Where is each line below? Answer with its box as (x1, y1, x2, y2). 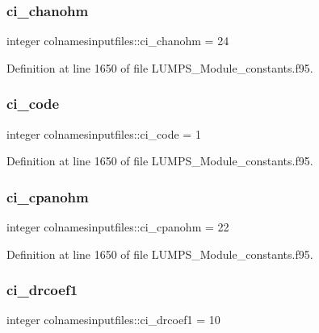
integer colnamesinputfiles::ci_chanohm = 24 (6, 32, 229, 49)
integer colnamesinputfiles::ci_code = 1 (6, 125, 201, 142)
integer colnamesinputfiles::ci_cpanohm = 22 (6, 219, 229, 235)
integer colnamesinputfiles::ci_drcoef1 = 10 (6, 311, 220, 328)
